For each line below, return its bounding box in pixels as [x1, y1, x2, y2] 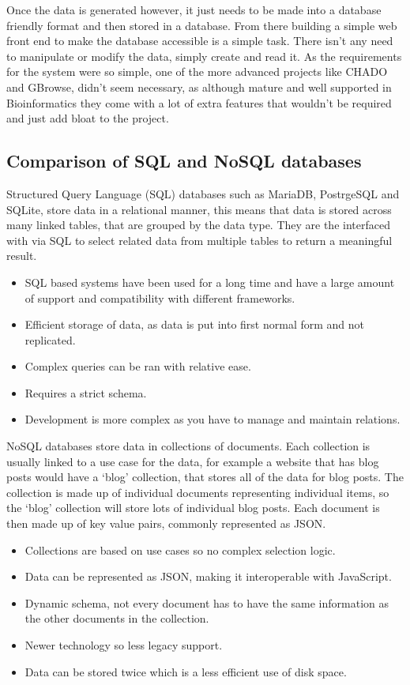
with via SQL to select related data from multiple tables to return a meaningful [6, 231, 393, 248]
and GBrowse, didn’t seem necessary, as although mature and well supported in [6, 78, 392, 95]
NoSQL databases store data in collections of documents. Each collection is [6, 438, 371, 454]
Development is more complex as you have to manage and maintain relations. [24, 411, 401, 427]
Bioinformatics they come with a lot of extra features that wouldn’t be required [6, 94, 392, 111]
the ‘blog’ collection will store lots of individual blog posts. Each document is [6, 499, 380, 516]
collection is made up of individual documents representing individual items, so [6, 484, 389, 500]
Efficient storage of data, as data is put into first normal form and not [24, 316, 365, 333]
